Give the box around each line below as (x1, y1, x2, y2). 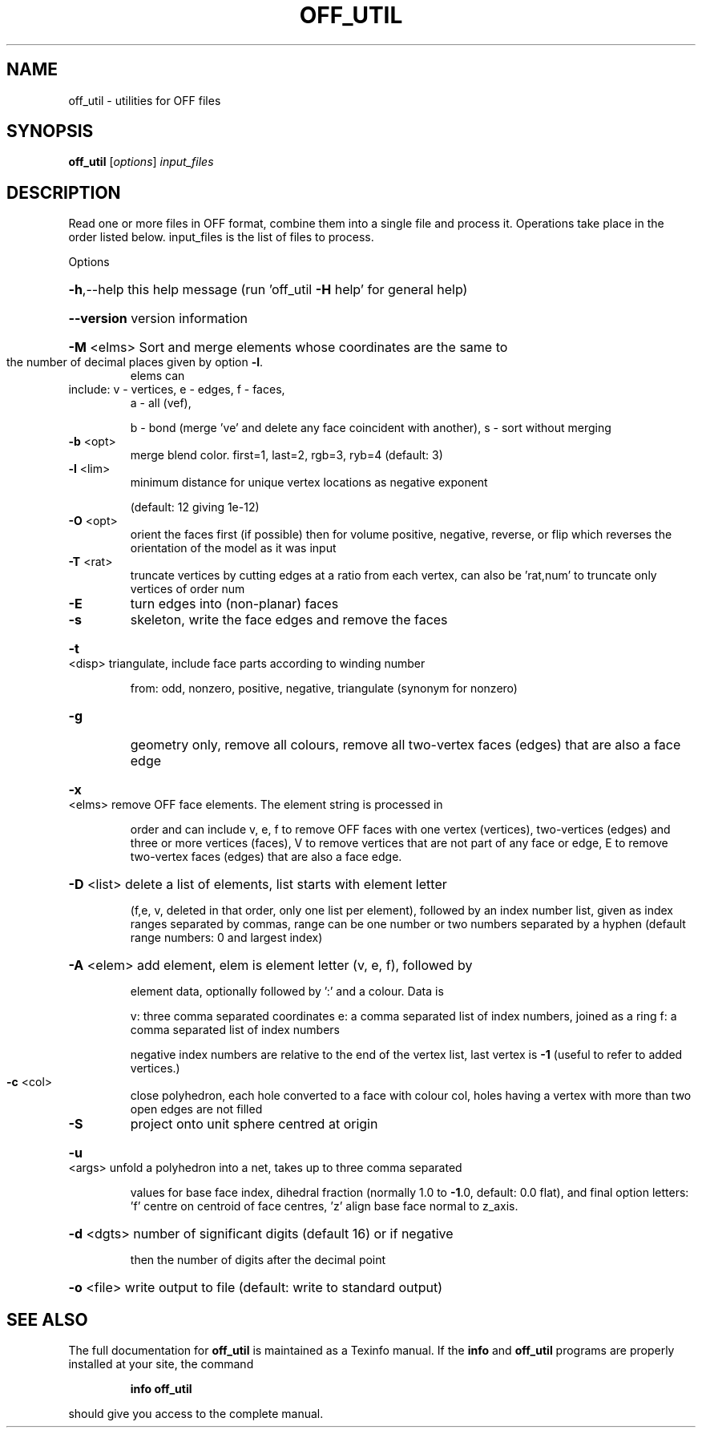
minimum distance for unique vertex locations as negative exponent (130, 475, 488, 490)
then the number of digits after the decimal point (130, 1253, 386, 1267)
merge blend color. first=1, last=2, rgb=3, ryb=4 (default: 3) (130, 448, 443, 463)
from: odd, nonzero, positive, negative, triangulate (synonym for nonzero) (130, 681, 518, 696)
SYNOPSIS (6, 121, 94, 142)
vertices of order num (130, 582, 245, 596)
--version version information (68, 310, 248, 327)
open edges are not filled (130, 1102, 263, 1117)
